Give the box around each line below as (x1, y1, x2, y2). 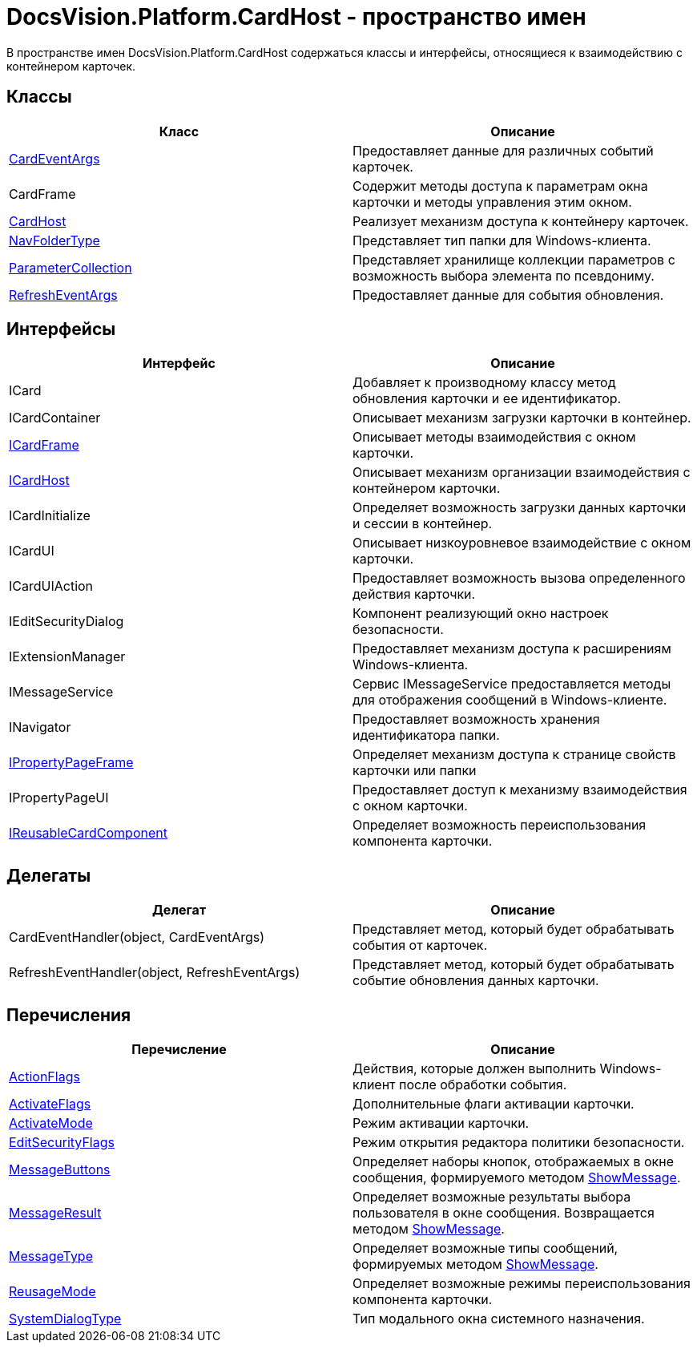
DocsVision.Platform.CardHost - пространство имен (6, 3, 586, 30)
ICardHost (9, 472, 70, 489)
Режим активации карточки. (353, 1115, 530, 1132)
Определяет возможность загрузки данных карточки (353, 499, 687, 516)
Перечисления (6, 1004, 131, 1025)
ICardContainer (9, 410, 101, 426)
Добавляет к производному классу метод (353, 374, 616, 391)
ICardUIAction (9, 578, 94, 595)
